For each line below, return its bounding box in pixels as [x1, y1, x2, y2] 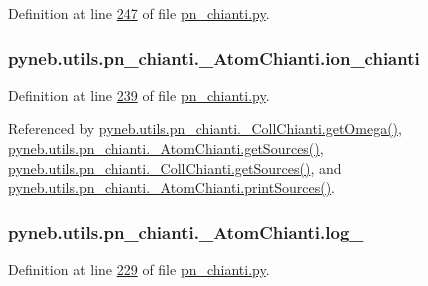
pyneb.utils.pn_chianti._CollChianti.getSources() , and [8, 157, 342, 178]
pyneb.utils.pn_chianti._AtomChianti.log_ [8, 219, 364, 244]
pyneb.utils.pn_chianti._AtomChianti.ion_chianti [8, 45, 420, 70]
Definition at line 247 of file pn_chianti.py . [8, 3, 270, 23]
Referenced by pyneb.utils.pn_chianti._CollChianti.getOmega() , [8, 118, 402, 139]
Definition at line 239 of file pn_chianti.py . [8, 84, 270, 105]
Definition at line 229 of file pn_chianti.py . [8, 259, 270, 279]
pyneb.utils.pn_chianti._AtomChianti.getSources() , [8, 138, 324, 158]
